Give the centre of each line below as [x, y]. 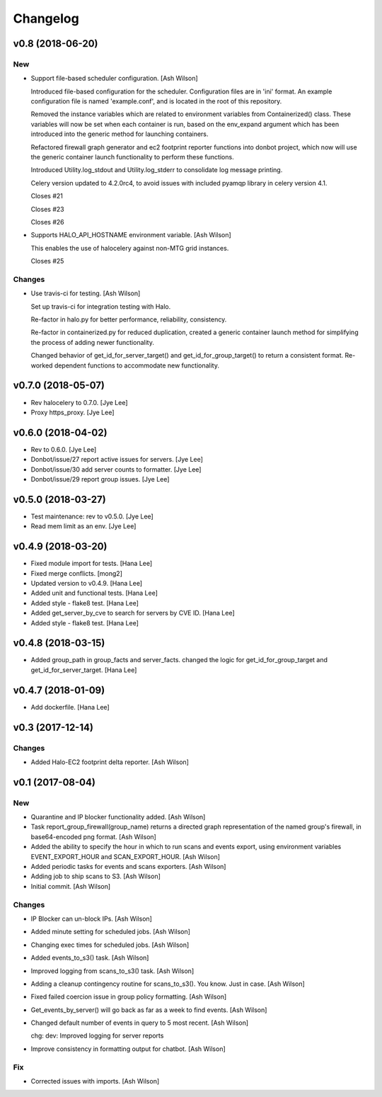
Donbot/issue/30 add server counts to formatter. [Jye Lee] [116, 469]
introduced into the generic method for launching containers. [120, 134]
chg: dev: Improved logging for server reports [97, 1036]
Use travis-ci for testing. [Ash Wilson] [86, 293]
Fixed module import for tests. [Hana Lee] [92, 564]
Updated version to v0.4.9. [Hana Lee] [87, 584]
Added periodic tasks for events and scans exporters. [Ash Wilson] [128, 867]
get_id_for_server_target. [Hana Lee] [84, 670]
